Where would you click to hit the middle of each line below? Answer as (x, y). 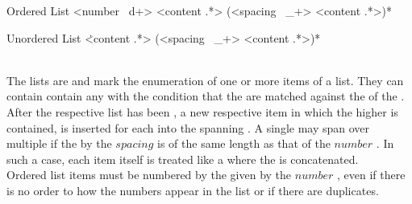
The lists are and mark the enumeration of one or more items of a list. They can (205, 80)
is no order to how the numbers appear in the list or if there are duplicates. (193, 190)
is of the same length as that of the (244, 143)
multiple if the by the (59, 143)
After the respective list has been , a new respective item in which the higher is (202, 111)
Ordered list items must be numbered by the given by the (149, 175)
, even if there (371, 175)
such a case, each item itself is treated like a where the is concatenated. (183, 159)
